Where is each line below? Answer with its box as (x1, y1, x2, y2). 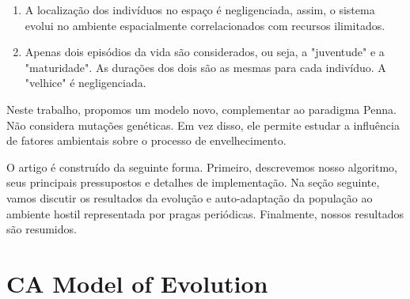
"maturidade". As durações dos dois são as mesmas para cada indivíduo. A (25, 59, 386, 75)
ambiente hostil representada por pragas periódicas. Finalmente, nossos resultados (6, 205, 404, 221)
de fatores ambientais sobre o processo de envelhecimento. (6, 132, 287, 149)
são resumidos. (6, 221, 77, 237)
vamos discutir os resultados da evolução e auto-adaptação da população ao (6, 189, 373, 206)
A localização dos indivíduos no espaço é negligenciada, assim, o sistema (25, 2, 375, 17)
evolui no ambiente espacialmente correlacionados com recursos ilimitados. (25, 17, 385, 33)
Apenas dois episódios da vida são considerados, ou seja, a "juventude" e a (25, 44, 385, 60)
